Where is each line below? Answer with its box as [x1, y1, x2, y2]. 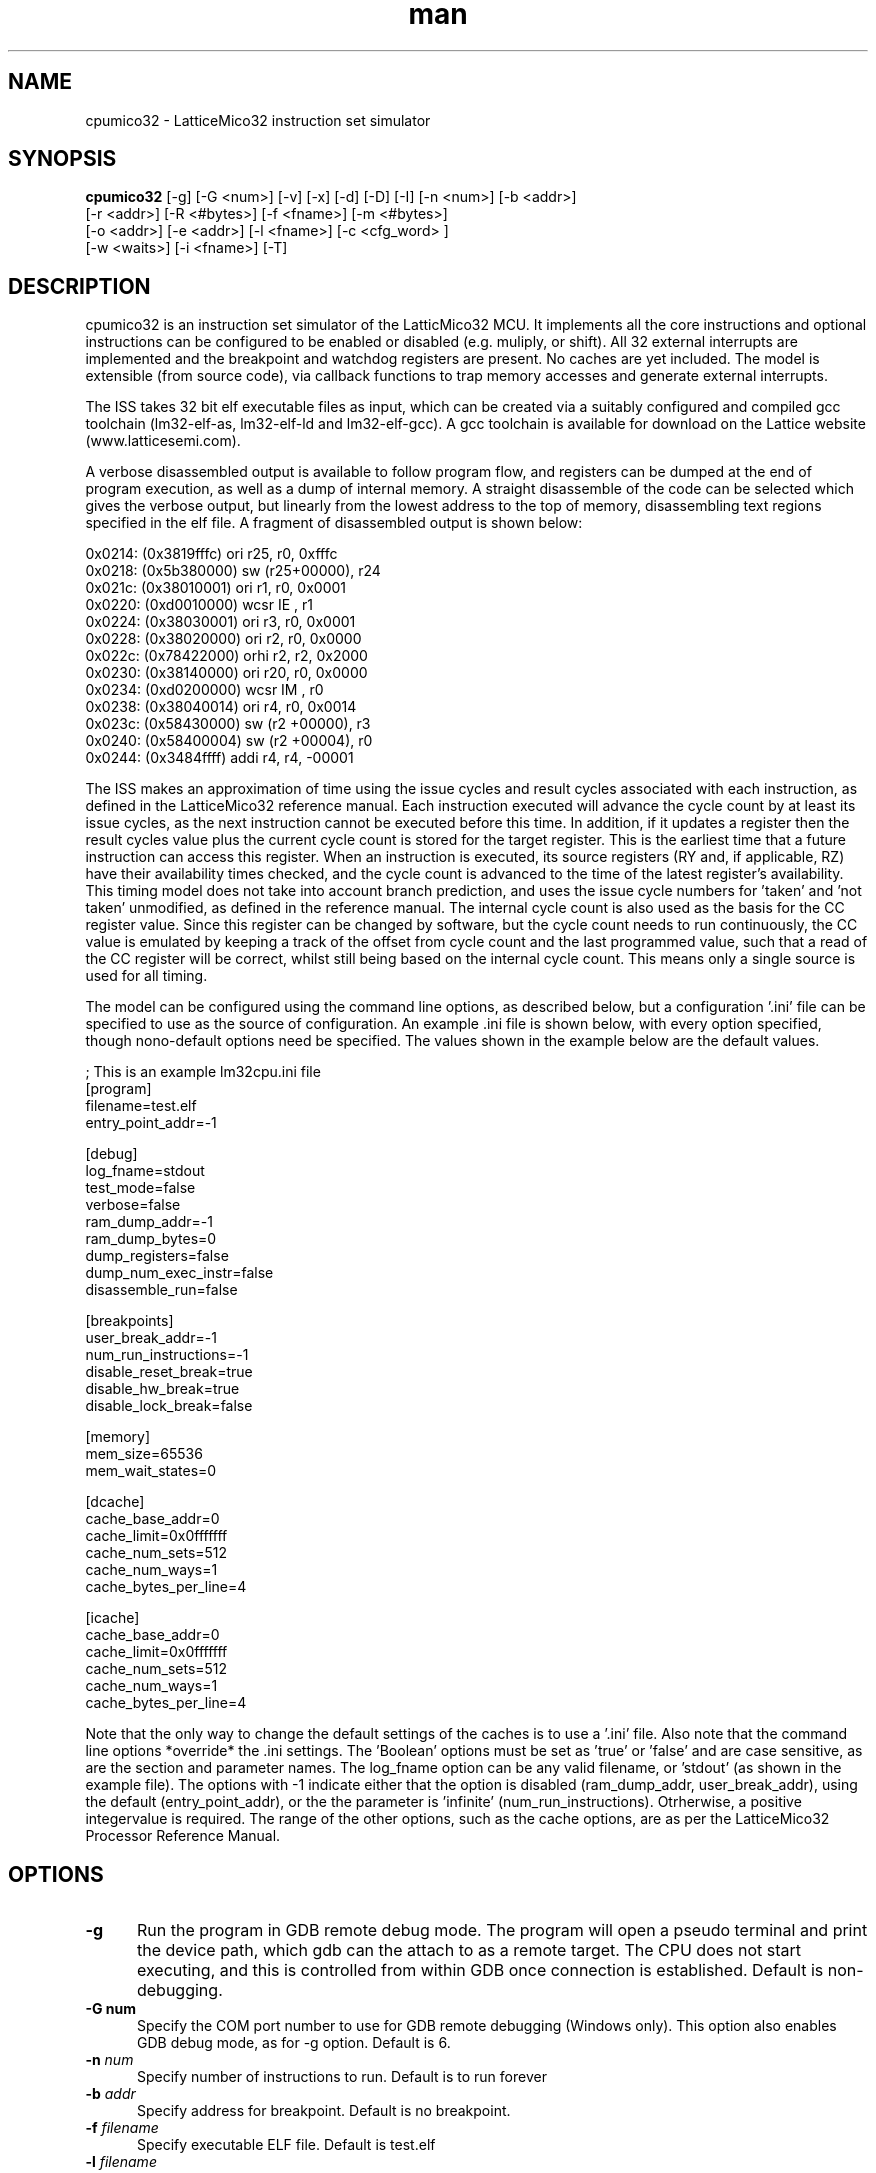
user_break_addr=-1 [85, 1329, 217, 1347]
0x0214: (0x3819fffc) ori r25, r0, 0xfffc [85, 545, 338, 563]
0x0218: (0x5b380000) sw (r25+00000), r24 [85, 562, 381, 580]
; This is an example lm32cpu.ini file [85, 1063, 321, 1081]
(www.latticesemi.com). [85, 432, 241, 450]
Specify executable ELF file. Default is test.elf [137, 2136, 436, 2154]
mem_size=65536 [85, 1445, 203, 1463]
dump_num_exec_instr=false [85, 1264, 274, 1282]
